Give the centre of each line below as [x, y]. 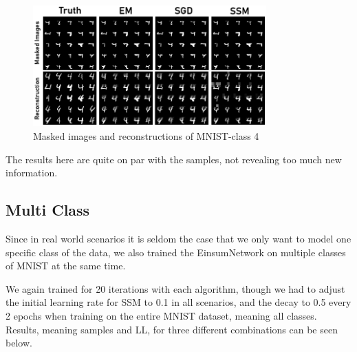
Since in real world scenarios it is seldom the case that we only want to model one [178, 238]
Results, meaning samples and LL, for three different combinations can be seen [172, 329]
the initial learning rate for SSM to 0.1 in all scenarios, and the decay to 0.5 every [178, 302]
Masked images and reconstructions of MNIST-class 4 [146, 136]
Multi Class [48, 210]
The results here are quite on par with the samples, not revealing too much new [174, 159]
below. [19, 343]
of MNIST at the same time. [66, 266]
